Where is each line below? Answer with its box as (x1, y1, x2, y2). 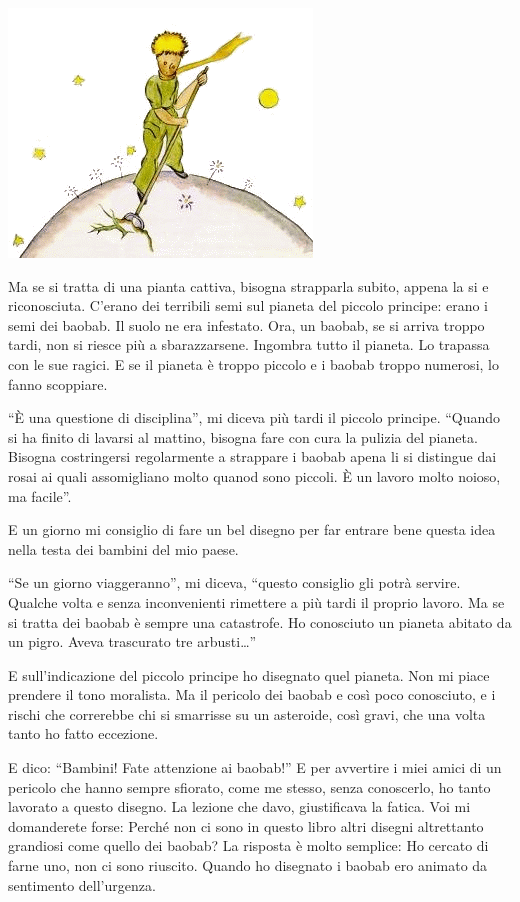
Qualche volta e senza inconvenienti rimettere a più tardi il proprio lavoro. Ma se (8, 591, 505, 612)
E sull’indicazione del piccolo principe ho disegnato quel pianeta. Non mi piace (8, 664, 490, 685)
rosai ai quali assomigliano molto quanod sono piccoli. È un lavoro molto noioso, (8, 465, 501, 486)
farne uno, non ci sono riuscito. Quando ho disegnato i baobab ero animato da (8, 855, 488, 876)
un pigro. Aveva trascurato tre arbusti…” (8, 631, 257, 652)
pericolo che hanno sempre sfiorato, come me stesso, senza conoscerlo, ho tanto (8, 776, 491, 797)
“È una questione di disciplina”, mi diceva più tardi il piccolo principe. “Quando (8, 407, 501, 428)
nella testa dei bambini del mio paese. (8, 538, 239, 559)
